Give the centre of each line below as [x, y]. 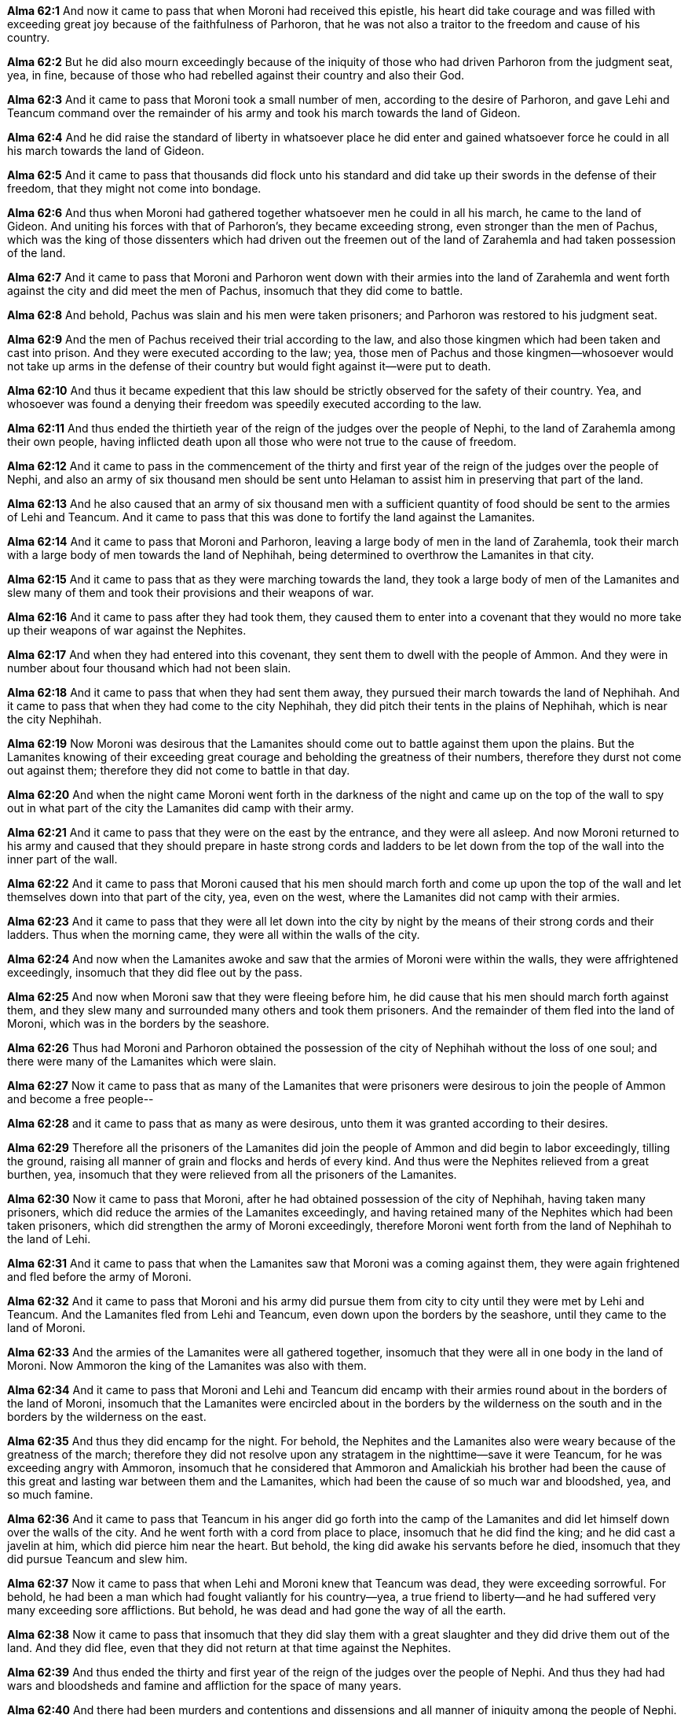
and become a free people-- [81, 1099]
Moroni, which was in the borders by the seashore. [138, 1023]
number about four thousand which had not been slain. [149, 668]
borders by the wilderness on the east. [107, 1417]
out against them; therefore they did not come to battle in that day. [179, 770]
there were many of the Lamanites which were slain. [142, 1061]
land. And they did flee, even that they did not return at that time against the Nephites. [229, 1648]
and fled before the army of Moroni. [99, 1277]
